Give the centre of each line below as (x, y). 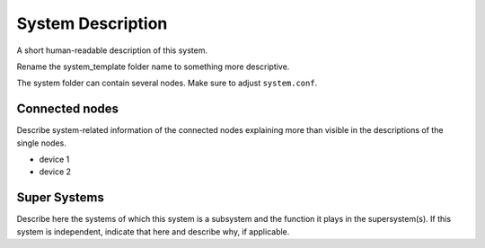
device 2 (55, 172)
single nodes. (41, 143)
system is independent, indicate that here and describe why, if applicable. (153, 231)
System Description (92, 23)
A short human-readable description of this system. (112, 50)
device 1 (54, 159)
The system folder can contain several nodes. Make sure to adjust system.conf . (167, 83)
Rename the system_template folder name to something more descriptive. (153, 66)
